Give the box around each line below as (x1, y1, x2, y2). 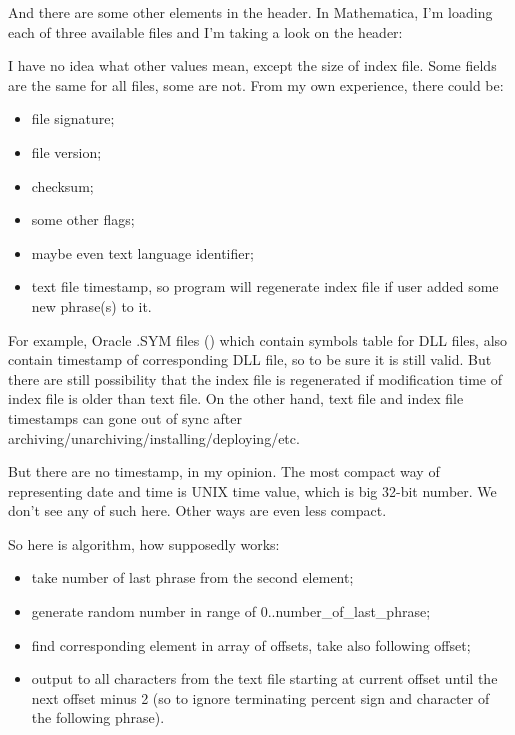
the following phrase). (31, 707, 165, 728)
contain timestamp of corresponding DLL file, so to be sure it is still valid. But (8, 349, 492, 370)
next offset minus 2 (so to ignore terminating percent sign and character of (31, 687, 490, 708)
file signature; (31, 108, 115, 129)
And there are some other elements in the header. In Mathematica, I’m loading (8, 2, 493, 22)
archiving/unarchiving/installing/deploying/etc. (8, 427, 300, 448)
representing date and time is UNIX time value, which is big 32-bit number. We (8, 480, 497, 501)
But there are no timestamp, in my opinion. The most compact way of (8, 461, 440, 482)
